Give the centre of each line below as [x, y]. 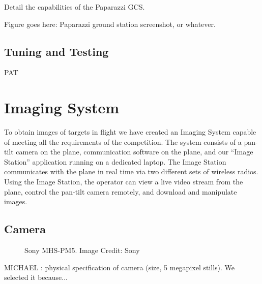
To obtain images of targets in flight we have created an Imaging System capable [130, 132]
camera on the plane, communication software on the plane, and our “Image [135, 152]
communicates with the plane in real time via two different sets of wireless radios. [131, 171]
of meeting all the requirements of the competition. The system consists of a [123, 141]
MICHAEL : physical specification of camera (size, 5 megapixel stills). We [120, 267]
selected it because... [36, 277]
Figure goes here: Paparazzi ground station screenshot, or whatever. [110, 24]
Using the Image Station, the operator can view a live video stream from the [124, 182]
